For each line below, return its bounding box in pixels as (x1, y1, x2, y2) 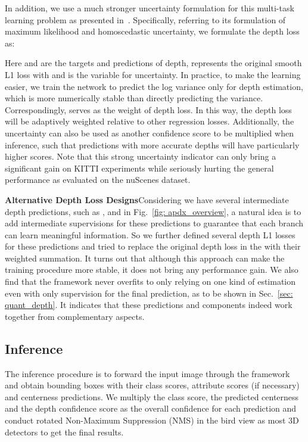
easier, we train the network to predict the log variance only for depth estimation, (5, 80, 303, 92)
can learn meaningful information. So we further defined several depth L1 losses (5, 228, 295, 241)
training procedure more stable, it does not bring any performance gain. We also (5, 263, 298, 276)
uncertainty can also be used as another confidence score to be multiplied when (5, 126, 294, 139)
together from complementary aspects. (5, 310, 145, 322)
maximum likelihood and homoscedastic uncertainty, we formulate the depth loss (5, 25, 300, 38)
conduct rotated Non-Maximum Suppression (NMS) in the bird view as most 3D (5, 414, 299, 427)
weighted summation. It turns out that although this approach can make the (5, 251, 285, 264)
